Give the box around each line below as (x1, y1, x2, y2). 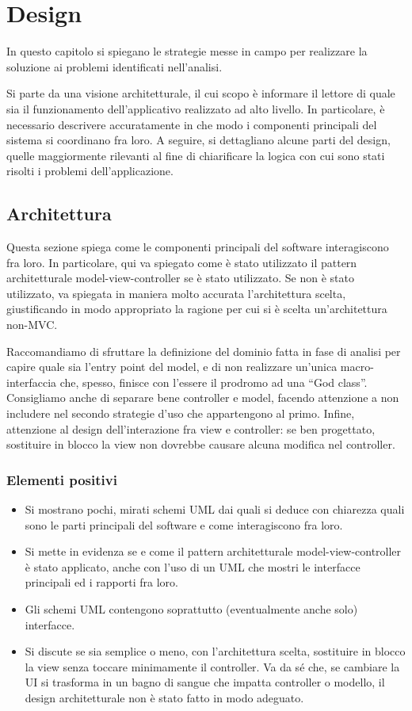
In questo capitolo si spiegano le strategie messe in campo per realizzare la (6, 43, 368, 59)
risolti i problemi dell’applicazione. (6, 162, 174, 179)
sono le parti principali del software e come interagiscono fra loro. (25, 516, 343, 533)
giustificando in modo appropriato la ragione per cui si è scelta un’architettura (6, 300, 387, 317)
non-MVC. (6, 316, 58, 333)
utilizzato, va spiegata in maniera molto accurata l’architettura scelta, (6, 285, 346, 301)
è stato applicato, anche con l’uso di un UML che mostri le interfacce (25, 558, 360, 575)
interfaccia (6, 373, 57, 390)
